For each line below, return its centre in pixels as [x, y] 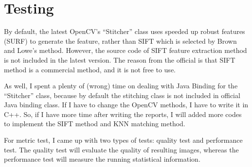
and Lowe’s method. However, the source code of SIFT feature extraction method [126, 50]
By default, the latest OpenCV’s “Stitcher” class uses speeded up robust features [125, 31]
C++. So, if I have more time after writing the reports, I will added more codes [123, 114]
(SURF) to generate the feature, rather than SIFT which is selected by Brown [120, 41]
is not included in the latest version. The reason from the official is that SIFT [120, 59]
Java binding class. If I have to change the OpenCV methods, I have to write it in [126, 105]
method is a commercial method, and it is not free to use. [90, 69]
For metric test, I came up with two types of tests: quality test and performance [123, 140]
